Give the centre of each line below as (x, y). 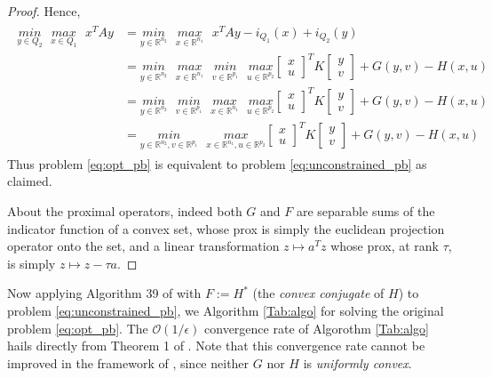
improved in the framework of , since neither (128, 362)
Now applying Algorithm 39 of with (104, 293)
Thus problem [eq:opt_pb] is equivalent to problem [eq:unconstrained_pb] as (217, 163)
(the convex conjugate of (318, 293)
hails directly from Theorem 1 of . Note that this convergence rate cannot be (216, 346)
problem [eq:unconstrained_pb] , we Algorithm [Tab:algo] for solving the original (226, 310)
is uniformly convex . (357, 362)
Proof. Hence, (44, 11)
